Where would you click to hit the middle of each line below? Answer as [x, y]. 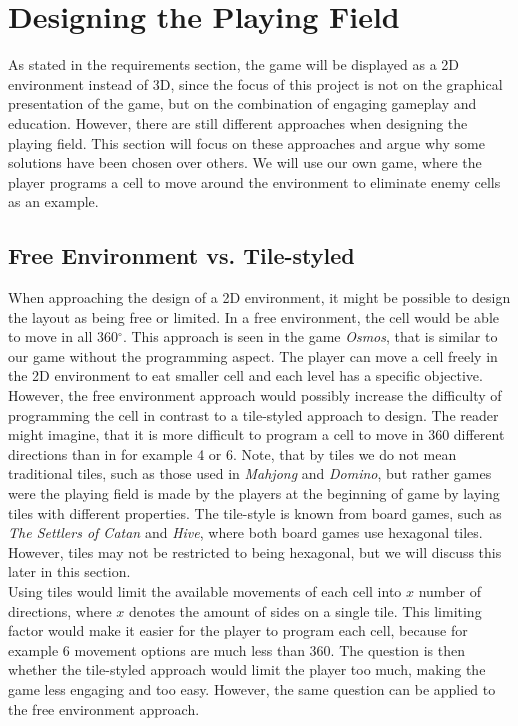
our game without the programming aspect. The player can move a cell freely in [253, 355]
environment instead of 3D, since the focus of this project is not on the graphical [255, 83]
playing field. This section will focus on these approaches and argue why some [246, 142]
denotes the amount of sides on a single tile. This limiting [305, 610]
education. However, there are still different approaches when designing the [238, 122]
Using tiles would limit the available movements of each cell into [205, 590]
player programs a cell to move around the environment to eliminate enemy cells [254, 181]
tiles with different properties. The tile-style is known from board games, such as [255, 512]
